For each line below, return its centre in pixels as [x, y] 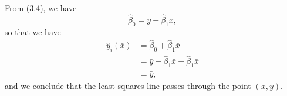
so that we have [33, 31]
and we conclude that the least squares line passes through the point [128, 85]
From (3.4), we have [41, 8]
